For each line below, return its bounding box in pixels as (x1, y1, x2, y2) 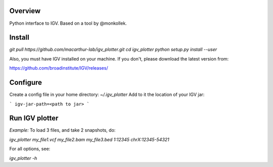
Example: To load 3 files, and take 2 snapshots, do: (9, 127, 116, 133)
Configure (9, 78, 42, 87)
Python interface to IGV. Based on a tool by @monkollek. (9, 20, 127, 26)
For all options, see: (9, 146, 51, 152)
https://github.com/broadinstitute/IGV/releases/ (9, 65, 108, 71)
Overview (9, 7, 41, 15)
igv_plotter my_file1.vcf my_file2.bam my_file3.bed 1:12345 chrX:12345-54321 (9, 136, 169, 142)
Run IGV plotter (9, 114, 59, 123)
